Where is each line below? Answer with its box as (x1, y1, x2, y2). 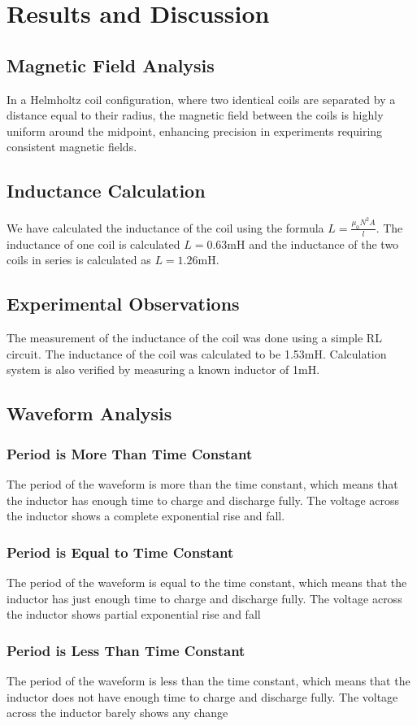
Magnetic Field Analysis (7, 52, 215, 77)
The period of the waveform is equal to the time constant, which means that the (7, 573, 407, 590)
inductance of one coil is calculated (7, 235, 180, 252)
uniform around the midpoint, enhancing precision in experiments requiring (7, 122, 383, 139)
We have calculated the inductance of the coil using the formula (7, 219, 324, 236)
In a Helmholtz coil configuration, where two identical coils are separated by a (7, 90, 396, 107)
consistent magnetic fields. (7, 138, 137, 155)
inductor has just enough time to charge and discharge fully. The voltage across (7, 589, 402, 606)
